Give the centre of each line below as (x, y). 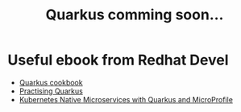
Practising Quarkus (51, 91)
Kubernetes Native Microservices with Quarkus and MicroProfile (126, 99)
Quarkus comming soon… (135, 15)
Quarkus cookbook (51, 82)
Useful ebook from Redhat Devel (118, 60)
